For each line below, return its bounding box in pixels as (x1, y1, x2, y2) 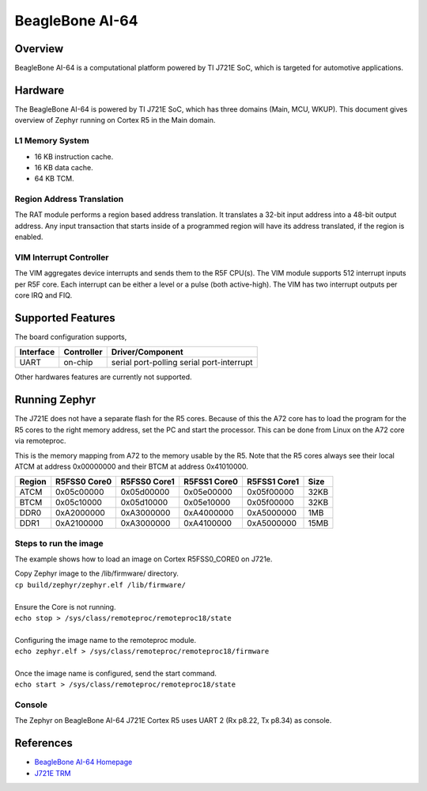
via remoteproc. (14, 436, 66, 446)
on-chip (63, 357, 93, 368)
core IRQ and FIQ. (14, 291, 73, 300)
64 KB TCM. (34, 174, 74, 184)
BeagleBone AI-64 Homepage (34, 757, 133, 767)
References (14, 736, 73, 750)
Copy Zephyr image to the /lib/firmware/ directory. (14, 569, 179, 578)
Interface (19, 347, 55, 358)
